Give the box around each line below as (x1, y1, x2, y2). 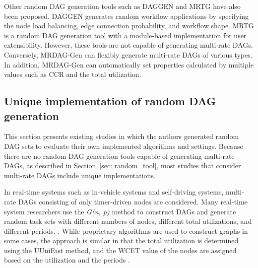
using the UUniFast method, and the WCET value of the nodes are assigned (4, 245, 237, 255)
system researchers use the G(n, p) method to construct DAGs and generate (4, 206, 236, 216)
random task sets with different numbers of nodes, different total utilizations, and (4, 216, 252, 226)
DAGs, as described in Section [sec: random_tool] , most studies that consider (4, 160, 241, 171)
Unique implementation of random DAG (4, 93, 216, 109)
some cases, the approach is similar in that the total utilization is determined (4, 235, 239, 246)
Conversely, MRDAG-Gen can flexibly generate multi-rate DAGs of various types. (4, 49, 253, 60)
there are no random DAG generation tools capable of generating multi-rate (4, 150, 235, 161)
